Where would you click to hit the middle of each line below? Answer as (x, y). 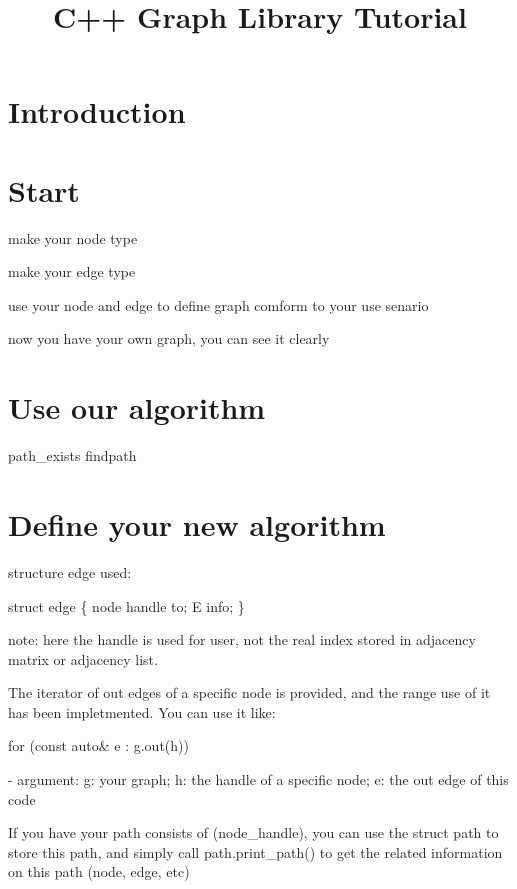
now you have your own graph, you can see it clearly (169, 338)
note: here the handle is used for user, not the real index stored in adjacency (242, 639)
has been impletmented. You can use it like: (142, 711)
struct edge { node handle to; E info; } (126, 605)
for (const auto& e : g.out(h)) (98, 745)
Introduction (97, 111)
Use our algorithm (137, 407)
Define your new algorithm (197, 523)
